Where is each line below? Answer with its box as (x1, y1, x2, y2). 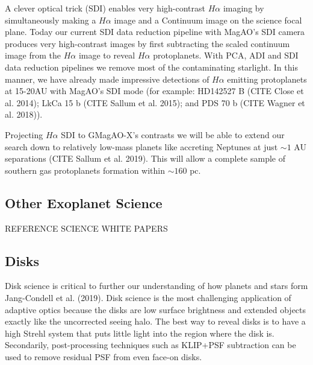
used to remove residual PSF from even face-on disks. (5, 350, 202, 363)
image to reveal (78, 49, 135, 62)
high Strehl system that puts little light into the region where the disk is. (5, 326, 274, 339)
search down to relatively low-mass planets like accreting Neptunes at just (5, 140, 278, 153)
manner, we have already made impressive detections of (5, 72, 209, 85)
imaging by (223, 2, 264, 14)
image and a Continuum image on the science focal (114, 13, 302, 26)
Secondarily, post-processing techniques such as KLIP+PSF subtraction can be (5, 338, 296, 351)
